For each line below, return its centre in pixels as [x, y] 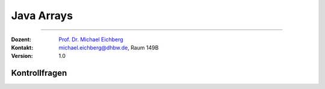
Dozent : [21, 39]
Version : [22, 56]
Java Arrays [42, 16]
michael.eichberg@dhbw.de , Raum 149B [109, 47]
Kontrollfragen [39, 73]
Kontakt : [22, 47]
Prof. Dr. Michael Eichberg [91, 39]
